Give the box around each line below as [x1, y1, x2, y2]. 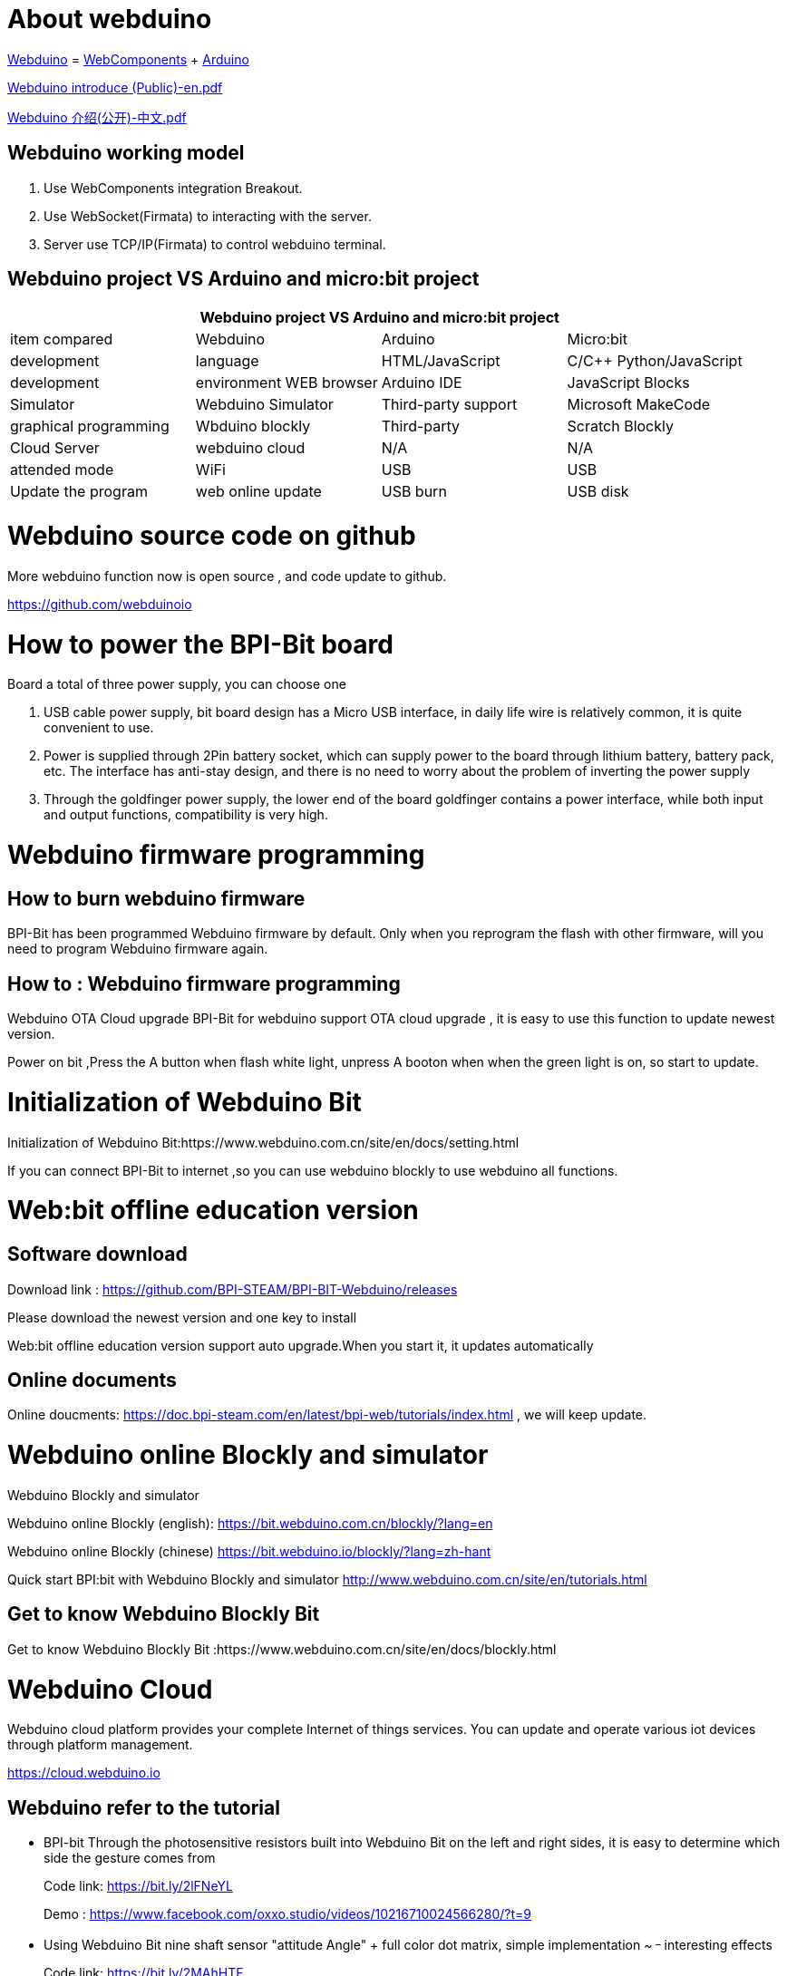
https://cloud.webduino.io [7, 1765, 160, 1781]
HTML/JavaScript [381, 352, 500, 371]
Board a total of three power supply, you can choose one [7, 676, 346, 693]
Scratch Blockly [567, 417, 674, 436]
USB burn [381, 482, 447, 501]
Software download [7, 1243, 188, 1266]
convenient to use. [44, 720, 154, 736]
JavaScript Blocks [567, 373, 690, 392]
